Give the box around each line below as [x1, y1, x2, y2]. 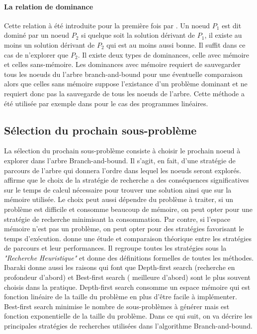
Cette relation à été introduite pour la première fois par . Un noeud [4, 20, 210, 30]
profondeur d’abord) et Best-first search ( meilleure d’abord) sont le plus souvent [4, 272, 251, 282]
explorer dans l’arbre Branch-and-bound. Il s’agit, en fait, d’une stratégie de [4, 155, 236, 165]
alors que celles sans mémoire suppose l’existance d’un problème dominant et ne [4, 78, 248, 89]
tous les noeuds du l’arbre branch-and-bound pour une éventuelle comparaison [4, 68, 243, 79]
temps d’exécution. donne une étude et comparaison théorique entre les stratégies [4, 233, 252, 243]
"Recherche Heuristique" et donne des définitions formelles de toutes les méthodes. [4, 252, 254, 263]
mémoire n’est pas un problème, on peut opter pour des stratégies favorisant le [4, 223, 244, 234]
